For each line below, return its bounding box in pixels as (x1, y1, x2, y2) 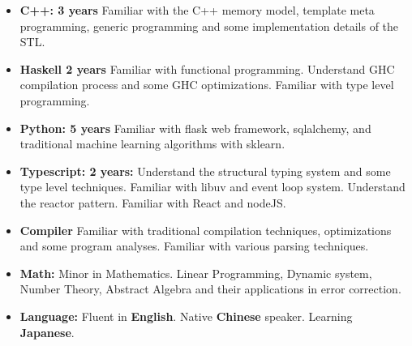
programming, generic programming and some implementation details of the (19, 17, 399, 34)
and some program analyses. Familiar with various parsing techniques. (19, 237, 369, 254)
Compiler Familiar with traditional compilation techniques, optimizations (19, 221, 392, 238)
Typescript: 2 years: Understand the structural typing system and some (19, 162, 391, 179)
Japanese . (19, 323, 75, 340)
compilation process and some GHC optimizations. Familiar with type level (19, 76, 394, 93)
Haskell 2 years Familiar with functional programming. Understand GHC (19, 60, 395, 77)
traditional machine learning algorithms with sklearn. (19, 135, 285, 152)
